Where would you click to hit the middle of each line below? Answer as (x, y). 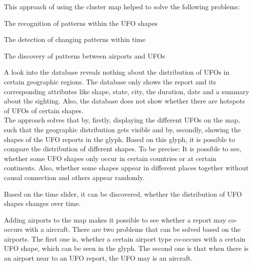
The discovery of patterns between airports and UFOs (85, 55)
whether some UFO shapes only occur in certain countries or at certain (110, 158)
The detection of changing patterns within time (75, 39)
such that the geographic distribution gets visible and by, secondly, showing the (122, 129)
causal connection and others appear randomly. (74, 177)
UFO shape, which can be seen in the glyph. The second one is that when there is (126, 248)
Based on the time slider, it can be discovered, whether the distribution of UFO (123, 194)
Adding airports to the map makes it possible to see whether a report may (115, 219)
